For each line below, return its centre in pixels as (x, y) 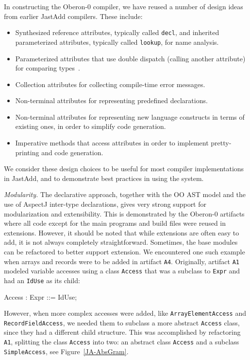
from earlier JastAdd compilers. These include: (73, 16)
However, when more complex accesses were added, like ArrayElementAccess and (125, 313)
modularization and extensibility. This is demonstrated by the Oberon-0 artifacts (124, 213)
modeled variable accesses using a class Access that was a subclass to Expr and (122, 271)
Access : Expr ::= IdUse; (41, 297)
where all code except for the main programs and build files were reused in (115, 223)
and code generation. (72, 152)
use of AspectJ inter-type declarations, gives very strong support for (105, 204)
